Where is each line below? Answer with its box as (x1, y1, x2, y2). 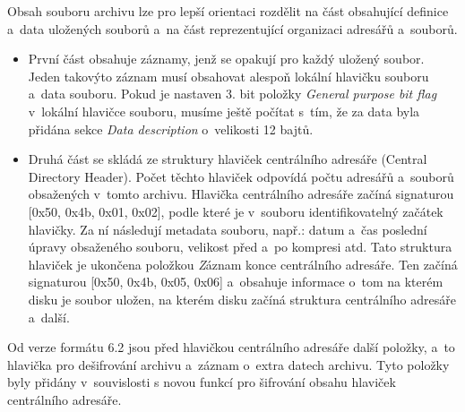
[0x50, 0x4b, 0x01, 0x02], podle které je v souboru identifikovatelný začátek (28, 202, 443, 220)
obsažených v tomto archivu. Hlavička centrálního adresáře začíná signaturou (28, 185, 454, 203)
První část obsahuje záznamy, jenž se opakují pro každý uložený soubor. (28, 49, 425, 68)
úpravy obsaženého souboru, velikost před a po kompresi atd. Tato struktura (28, 237, 452, 256)
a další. (28, 307, 70, 326)
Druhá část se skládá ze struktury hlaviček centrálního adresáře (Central (28, 150, 427, 168)
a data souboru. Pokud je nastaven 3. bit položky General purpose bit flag (28, 84, 437, 103)
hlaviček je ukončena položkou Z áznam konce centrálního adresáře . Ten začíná (28, 254, 458, 273)
